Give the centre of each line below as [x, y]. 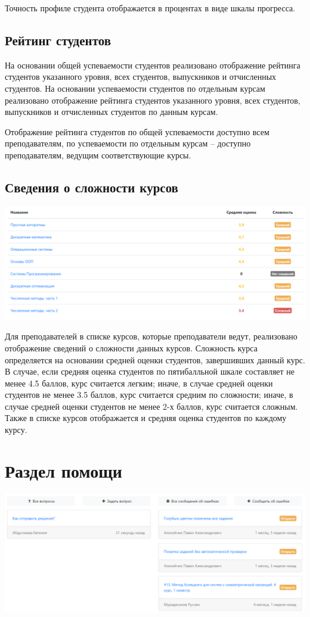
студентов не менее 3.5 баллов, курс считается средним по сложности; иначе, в [149, 395]
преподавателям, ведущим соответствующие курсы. [98, 155]
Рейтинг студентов [58, 40]
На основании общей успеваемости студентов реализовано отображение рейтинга [153, 65]
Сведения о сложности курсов [92, 187]
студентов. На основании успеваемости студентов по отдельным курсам [135, 88]
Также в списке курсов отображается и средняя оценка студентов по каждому [146, 418]
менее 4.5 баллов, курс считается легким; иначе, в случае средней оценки [139, 383]
